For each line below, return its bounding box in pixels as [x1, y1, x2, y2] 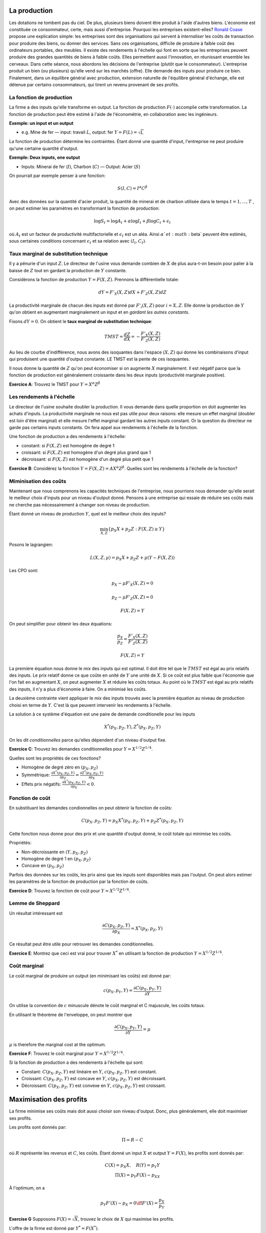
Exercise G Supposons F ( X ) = [9, 1216, 71, 1222]
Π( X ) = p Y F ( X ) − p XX [115, 1172, 160, 1179]
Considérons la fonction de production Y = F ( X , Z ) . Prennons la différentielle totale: [9, 277, 179, 283]
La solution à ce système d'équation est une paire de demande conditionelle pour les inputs [9, 711, 196, 717]
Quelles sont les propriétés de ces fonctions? [9, 755, 101, 761]
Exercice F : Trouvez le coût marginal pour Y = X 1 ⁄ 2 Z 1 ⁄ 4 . [9, 1050, 124, 1056]
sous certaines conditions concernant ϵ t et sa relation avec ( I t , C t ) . [9, 238, 146, 245]
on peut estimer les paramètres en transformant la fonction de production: [9, 205, 160, 211]
